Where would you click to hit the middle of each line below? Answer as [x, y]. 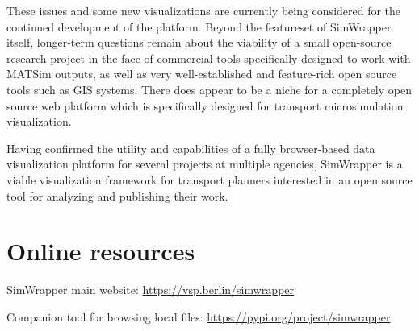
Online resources [101, 251]
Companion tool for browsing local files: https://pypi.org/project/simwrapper [199, 316]
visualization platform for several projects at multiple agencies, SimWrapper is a [205, 164]
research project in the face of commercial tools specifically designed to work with [209, 58]
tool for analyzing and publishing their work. [117, 195]
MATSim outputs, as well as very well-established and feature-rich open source [202, 74]
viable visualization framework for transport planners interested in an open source [209, 179]
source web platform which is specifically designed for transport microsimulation [205, 105]
